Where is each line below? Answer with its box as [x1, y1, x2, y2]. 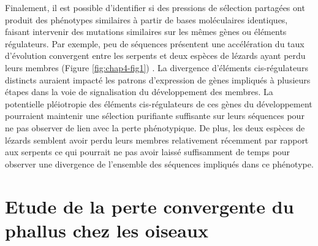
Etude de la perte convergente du [5, 193, 294, 218]
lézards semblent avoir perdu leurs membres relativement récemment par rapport [5, 133, 309, 146]
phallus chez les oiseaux [5, 217, 208, 242]
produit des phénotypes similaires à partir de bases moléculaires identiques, [5, 13, 288, 26]
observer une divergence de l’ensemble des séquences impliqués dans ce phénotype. [5, 157, 314, 170]
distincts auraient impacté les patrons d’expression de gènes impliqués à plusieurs [5, 73, 311, 86]
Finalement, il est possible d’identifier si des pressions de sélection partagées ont [5, 1, 305, 13]
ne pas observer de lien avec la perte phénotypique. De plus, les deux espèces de [5, 121, 305, 134]
